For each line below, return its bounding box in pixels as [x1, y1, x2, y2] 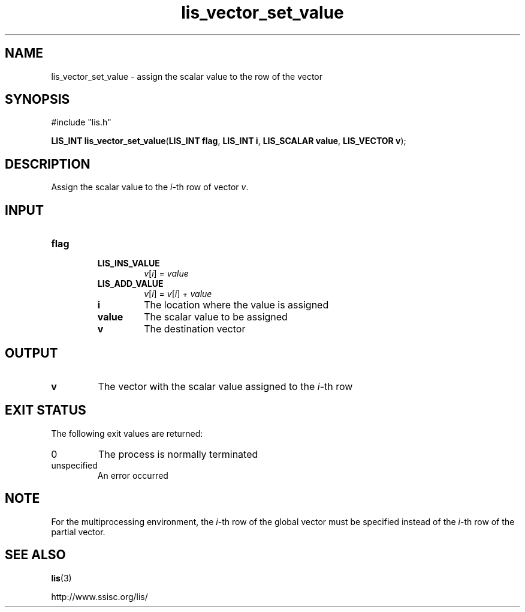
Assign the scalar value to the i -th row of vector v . [51, 182, 249, 193]
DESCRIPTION [5, 156, 90, 172]
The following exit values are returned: [51, 428, 203, 439]
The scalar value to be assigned [144, 311, 288, 323]
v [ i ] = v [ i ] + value [144, 289, 212, 299]
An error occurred [97, 470, 168, 481]
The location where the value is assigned [144, 299, 329, 311]
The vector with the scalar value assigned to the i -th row [98, 380, 353, 392]
